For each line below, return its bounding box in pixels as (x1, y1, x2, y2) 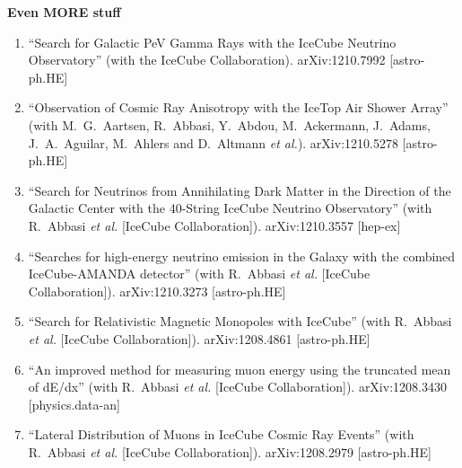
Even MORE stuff (7, 3, 121, 21)
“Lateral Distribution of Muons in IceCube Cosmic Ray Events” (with (28, 425, 414, 444)
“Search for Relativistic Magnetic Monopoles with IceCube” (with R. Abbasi (28, 312, 452, 331)
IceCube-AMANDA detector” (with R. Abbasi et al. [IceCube (28, 264, 370, 283)
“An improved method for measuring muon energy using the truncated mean (28, 359, 451, 378)
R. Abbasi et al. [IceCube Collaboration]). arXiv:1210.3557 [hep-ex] (28, 216, 401, 234)
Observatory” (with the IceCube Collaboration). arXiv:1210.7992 (28, 50, 386, 69)
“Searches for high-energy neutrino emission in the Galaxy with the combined (28, 246, 456, 265)
